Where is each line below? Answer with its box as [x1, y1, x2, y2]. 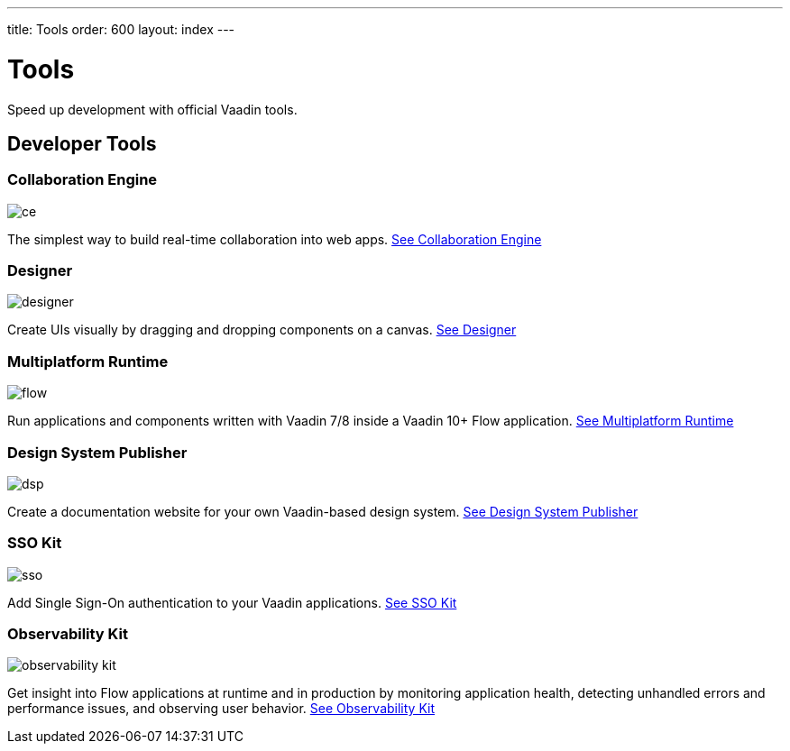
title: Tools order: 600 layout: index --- [7, 22, 235, 37]
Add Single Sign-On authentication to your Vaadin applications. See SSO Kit [7, 594, 457, 610]
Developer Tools [7, 132, 157, 155]
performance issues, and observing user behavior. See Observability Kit [7, 701, 436, 717]
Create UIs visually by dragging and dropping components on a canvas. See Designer [7, 322, 517, 338]
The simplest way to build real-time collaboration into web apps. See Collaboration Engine [7, 231, 542, 247]
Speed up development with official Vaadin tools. [7, 101, 298, 117]
